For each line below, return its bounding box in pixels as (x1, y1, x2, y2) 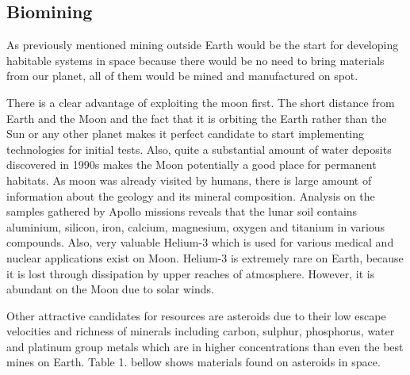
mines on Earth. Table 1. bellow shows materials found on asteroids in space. (6, 354, 381, 370)
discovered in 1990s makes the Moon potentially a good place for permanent (6, 156, 377, 173)
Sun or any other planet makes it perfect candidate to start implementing (6, 125, 365, 142)
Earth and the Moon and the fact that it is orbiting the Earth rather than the (6, 109, 387, 126)
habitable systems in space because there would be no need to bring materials (6, 52, 385, 68)
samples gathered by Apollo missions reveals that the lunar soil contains (6, 203, 358, 220)
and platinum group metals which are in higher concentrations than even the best (6, 338, 404, 354)
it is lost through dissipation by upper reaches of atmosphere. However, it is (6, 265, 375, 281)
